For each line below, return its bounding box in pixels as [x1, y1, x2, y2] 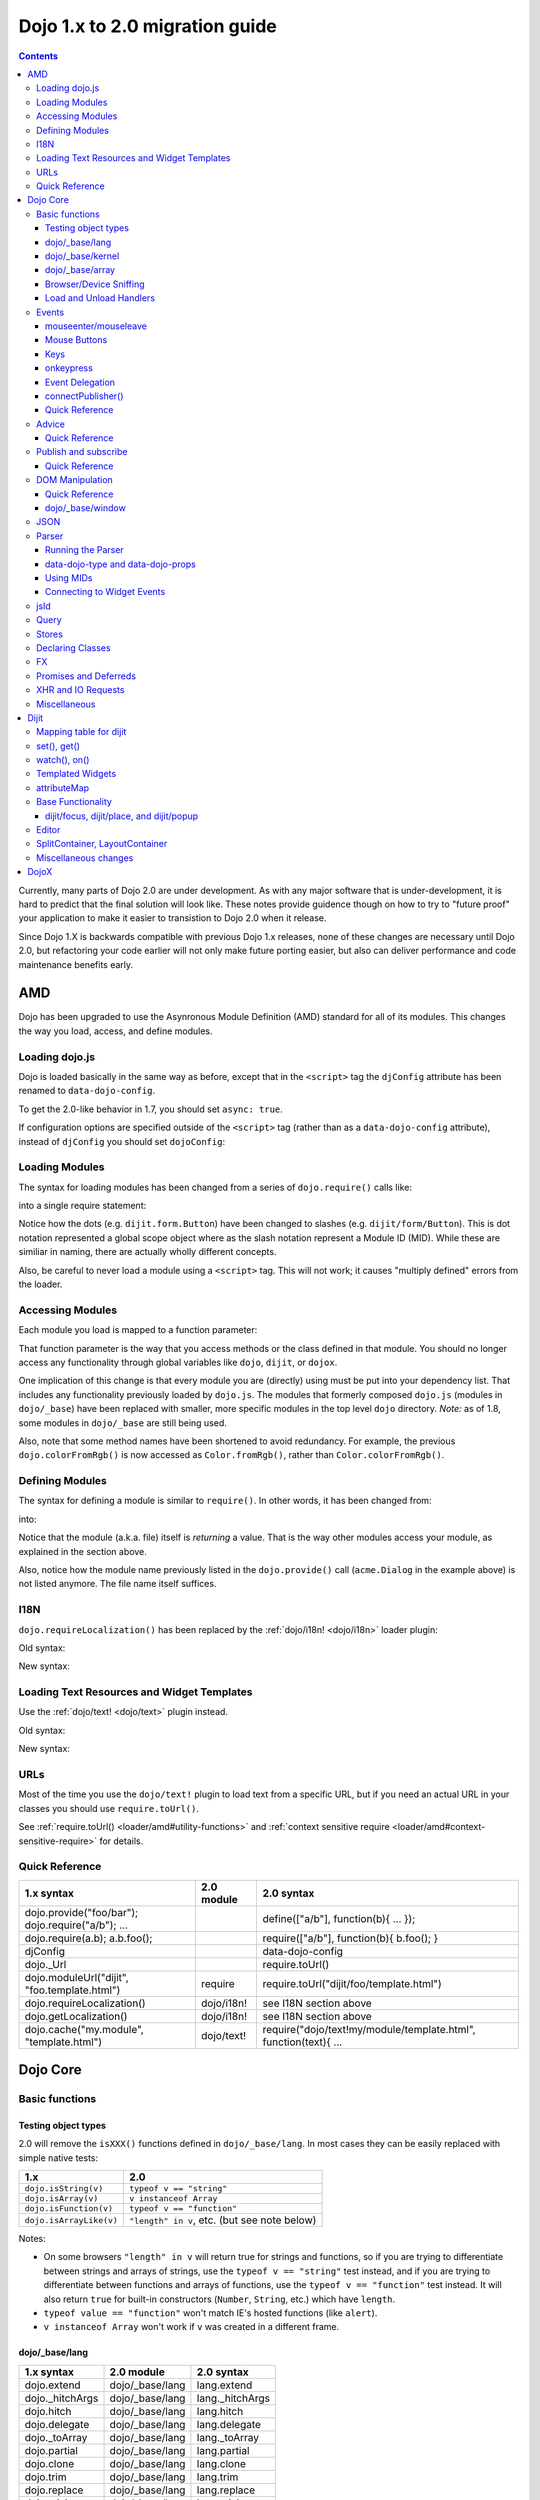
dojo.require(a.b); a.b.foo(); [24, 1931, 153, 1945]
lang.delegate [196, 2417, 262, 2431]
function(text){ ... [262, 2035, 343, 2049]
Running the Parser [45, 544, 124, 556]
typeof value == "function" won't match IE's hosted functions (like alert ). [43, 2307, 378, 2319]
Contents [18, 50, 59, 62]
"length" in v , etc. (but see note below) [128, 2213, 317, 2227]
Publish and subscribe [36, 446, 128, 458]
